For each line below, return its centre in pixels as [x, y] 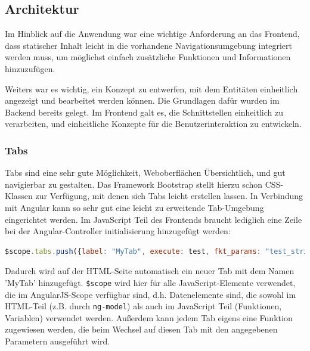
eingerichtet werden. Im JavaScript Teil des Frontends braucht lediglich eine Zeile [154, 219]
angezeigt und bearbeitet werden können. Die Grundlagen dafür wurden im [142, 100]
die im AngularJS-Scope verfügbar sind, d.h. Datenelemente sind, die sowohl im [151, 294]
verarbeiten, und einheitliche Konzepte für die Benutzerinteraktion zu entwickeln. [153, 124]
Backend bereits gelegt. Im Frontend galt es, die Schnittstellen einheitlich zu [144, 112]
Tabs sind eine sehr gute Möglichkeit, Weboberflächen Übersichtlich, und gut [145, 173]
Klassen [19, 196]
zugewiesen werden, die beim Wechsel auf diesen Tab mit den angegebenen [141, 329]
